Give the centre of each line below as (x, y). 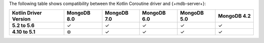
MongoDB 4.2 (235, 16)
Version (21, 19)
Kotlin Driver (27, 13)
